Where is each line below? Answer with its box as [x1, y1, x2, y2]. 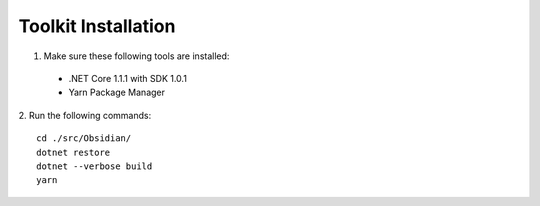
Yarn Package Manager [68, 86, 165, 99]
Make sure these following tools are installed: [43, 50, 230, 62]
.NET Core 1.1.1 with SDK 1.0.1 [68, 72, 187, 84]
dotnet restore [36, 146, 111, 158]
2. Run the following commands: [18, 109, 152, 121]
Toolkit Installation [18, 15, 176, 37]
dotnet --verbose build [36, 160, 153, 172]
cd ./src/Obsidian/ [36, 133, 132, 144]
